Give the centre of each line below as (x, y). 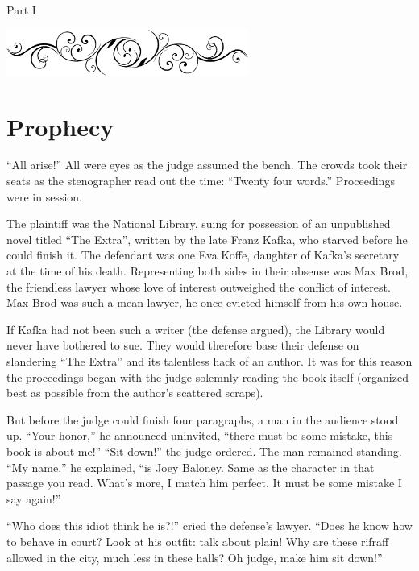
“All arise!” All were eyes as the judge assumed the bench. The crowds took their (207, 165)
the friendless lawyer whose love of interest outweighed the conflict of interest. (199, 286)
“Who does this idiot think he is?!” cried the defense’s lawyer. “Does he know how (209, 525)
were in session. (44, 196)
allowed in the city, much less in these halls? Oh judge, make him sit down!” (195, 557)
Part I (21, 10)
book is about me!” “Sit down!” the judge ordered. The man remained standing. (204, 451)
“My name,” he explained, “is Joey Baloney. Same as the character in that (191, 467)
